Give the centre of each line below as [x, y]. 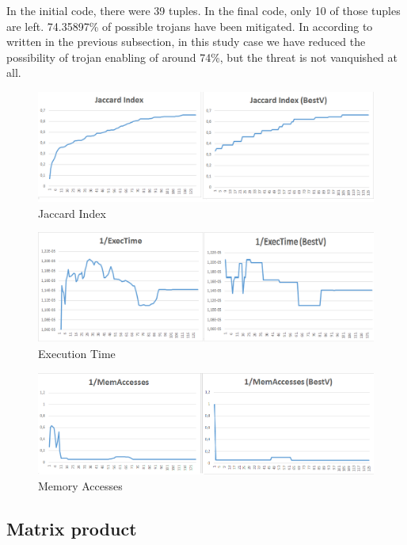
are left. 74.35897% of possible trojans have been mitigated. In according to [190, 26]
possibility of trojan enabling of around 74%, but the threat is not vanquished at [202, 57]
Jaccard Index [72, 213]
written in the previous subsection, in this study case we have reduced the [186, 42]
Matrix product [72, 528]
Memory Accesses [80, 485]
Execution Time [77, 353]
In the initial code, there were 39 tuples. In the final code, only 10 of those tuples [203, 10]
